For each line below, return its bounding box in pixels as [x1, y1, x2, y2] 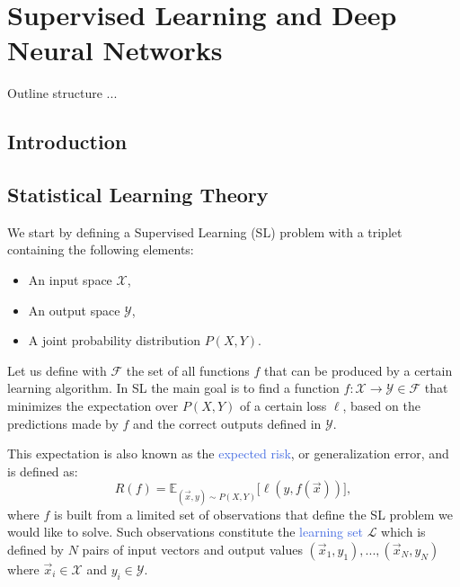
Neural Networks [7, 31, 223, 68]
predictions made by [7, 414, 119, 432]
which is [381, 522, 426, 541]
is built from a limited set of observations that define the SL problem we [54, 504, 453, 523]
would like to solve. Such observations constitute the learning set [7, 522, 363, 541]
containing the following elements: [7, 240, 194, 259]
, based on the [342, 396, 420, 415]
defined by [7, 539, 65, 558]
